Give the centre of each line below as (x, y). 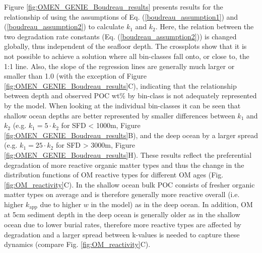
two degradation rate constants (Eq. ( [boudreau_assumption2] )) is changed (120, 36)
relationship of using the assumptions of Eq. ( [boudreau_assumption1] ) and (121, 16)
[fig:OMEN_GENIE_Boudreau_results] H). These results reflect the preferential (128, 154)
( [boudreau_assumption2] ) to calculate (64, 26)
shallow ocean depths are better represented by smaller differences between (120, 115)
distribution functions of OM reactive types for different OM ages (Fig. (114, 175)
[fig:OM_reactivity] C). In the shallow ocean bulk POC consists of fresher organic (129, 184)
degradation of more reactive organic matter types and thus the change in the (124, 165)
